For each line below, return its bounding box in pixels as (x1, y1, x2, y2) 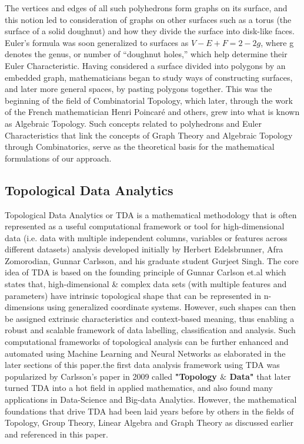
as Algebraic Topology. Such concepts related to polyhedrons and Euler (5, 117, 262, 129)
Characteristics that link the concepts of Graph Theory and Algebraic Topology (5, 129, 293, 141)
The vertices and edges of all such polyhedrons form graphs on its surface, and (5, 2, 288, 14)
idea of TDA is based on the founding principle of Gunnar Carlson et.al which (5, 266, 286, 278)
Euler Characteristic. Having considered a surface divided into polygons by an (5, 59, 286, 71)
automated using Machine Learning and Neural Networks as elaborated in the (5, 347, 286, 359)
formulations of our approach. (5, 152, 112, 164)
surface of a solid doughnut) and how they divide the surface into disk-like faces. (5, 25, 295, 37)
